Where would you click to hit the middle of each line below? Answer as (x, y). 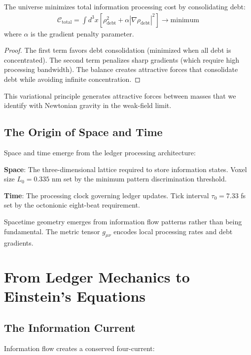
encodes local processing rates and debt (173, 231)
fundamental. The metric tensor (52, 231)
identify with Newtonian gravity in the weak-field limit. (88, 105)
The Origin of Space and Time (83, 132)
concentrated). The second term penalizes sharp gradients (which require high (122, 59)
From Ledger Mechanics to (97, 277)
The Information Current (70, 327)
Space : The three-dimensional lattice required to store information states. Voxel (125, 169)
